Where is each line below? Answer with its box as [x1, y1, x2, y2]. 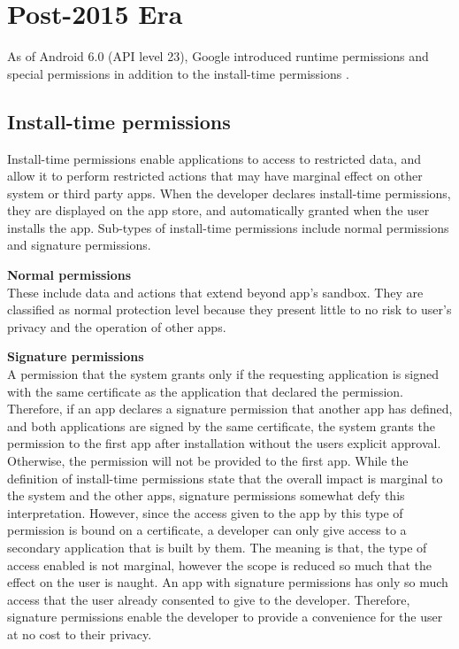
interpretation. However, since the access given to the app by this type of [7, 503, 403, 522]
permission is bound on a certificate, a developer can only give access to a [7, 521, 407, 539]
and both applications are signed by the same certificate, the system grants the [7, 416, 435, 435]
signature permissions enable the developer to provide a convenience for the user [7, 607, 443, 626]
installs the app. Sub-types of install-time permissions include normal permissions [7, 218, 449, 236]
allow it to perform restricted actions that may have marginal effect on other [7, 166, 423, 185]
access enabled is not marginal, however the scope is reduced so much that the [7, 555, 432, 574]
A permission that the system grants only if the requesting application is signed [7, 365, 440, 383]
